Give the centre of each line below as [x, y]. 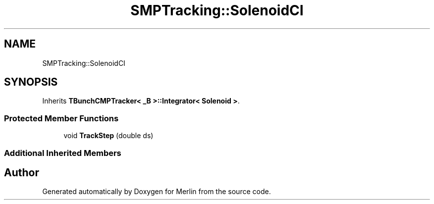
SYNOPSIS [31, 82]
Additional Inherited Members [63, 153]
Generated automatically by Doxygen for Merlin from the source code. [157, 192]
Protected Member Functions [61, 118]
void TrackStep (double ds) [108, 136]
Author [22, 172]
